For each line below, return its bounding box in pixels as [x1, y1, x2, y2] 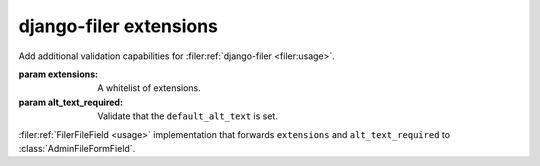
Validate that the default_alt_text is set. [97, 110, 279, 122]
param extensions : [18, 68, 99, 80]
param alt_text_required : [18, 96, 124, 108]
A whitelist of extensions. [97, 82, 202, 94]
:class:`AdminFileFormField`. [18, 142, 136, 154]
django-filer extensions [18, 15, 219, 37]
